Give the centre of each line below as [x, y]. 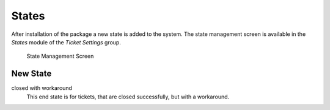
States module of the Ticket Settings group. [66, 42]
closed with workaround [42, 88]
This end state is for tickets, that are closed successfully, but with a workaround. [128, 97]
